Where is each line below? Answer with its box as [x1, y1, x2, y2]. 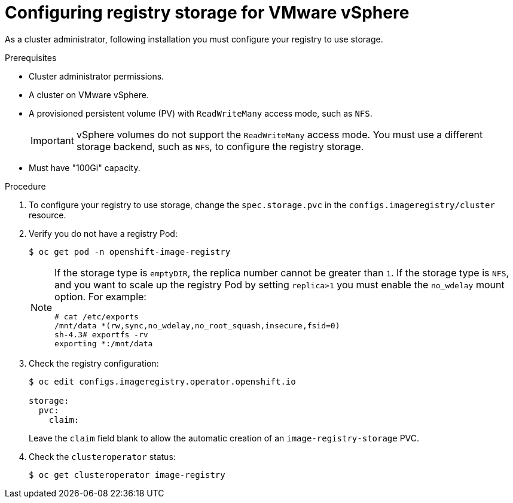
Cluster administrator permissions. [29, 71, 164, 81]
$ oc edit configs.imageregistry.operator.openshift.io [29, 376, 296, 386]
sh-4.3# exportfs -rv [54, 330, 148, 339]
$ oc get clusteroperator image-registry [29, 470, 225, 480]
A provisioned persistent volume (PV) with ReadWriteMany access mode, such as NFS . [29, 108, 372, 118]
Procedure [5, 181, 46, 191]
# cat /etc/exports [54, 312, 139, 321]
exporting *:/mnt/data [54, 339, 153, 348]
